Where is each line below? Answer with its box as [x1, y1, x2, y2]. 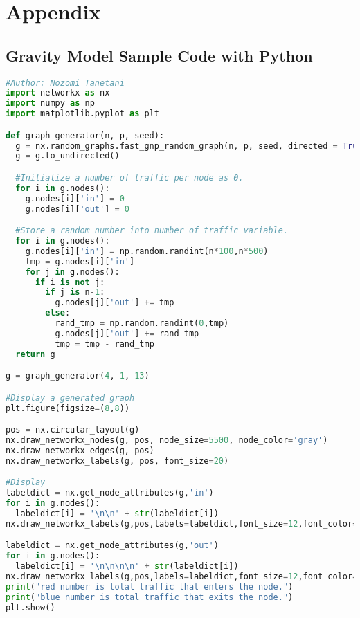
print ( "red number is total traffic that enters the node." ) [6, 581, 294, 592]
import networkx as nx [6, 88, 110, 98]
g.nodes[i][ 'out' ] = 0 [25, 203, 130, 214]
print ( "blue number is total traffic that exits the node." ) [6, 592, 294, 602]
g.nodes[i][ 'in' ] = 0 [25, 193, 125, 203]
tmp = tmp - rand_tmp [55, 338, 154, 349]
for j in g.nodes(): [25, 266, 120, 277]
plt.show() [6, 602, 55, 612]
